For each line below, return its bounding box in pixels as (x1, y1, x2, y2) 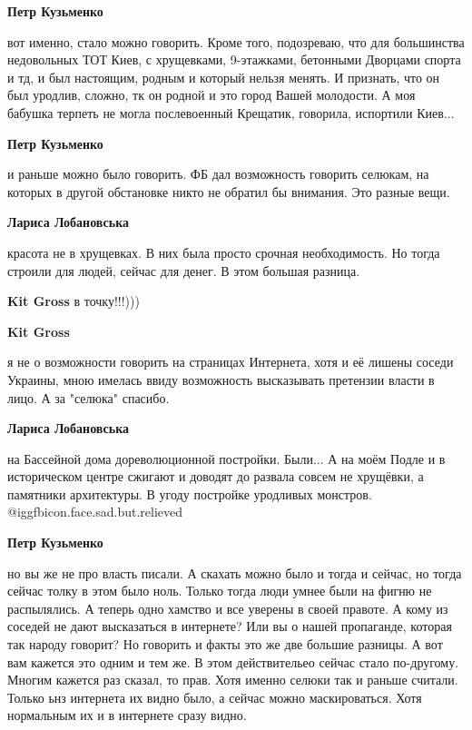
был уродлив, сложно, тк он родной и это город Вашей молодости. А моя (7, 85, 416, 104)
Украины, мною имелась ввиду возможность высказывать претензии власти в (7, 370, 435, 389)
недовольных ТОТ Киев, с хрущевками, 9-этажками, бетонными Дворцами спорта (7, 50, 461, 69)
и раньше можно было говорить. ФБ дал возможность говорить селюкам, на (7, 164, 429, 183)
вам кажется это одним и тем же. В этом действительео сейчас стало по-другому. (7, 652, 459, 671)
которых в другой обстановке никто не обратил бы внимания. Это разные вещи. (7, 182, 450, 201)
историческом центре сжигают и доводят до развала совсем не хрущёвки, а (7, 467, 424, 486)
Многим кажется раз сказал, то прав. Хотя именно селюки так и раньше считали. (7, 670, 458, 689)
